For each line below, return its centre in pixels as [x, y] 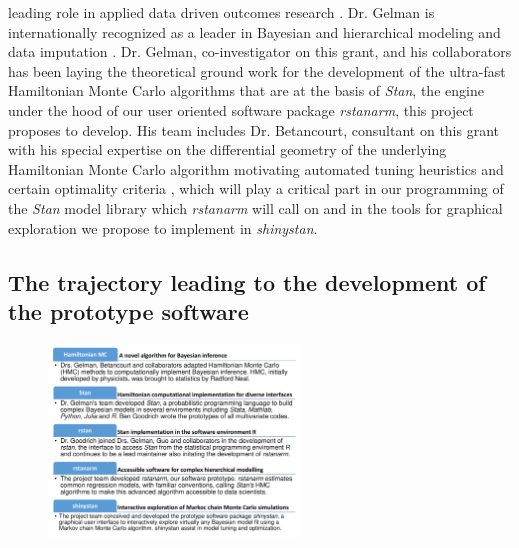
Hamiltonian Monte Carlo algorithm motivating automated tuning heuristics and [256, 168]
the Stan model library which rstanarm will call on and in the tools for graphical [255, 207]
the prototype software [128, 310]
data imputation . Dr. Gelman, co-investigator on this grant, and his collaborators [260, 51]
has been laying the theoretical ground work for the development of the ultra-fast [257, 70]
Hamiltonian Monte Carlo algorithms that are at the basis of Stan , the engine [246, 90]
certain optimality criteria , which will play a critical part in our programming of [256, 188]
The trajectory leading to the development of [247, 281]
